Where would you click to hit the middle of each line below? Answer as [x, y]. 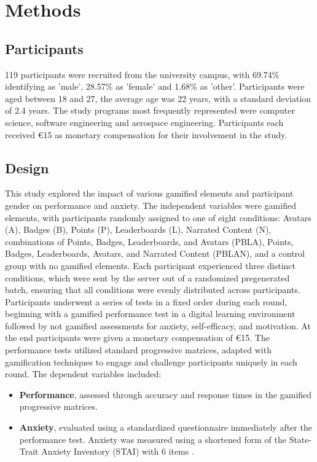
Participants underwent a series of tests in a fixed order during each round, [146, 301]
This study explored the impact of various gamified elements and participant [149, 193]
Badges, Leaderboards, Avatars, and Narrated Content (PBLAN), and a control [155, 253]
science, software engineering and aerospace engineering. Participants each [144, 122]
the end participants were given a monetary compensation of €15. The [137, 338]
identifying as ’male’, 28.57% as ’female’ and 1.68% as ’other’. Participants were [155, 86]
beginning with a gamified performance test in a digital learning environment [150, 314]
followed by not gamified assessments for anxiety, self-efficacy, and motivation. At [158, 325]
